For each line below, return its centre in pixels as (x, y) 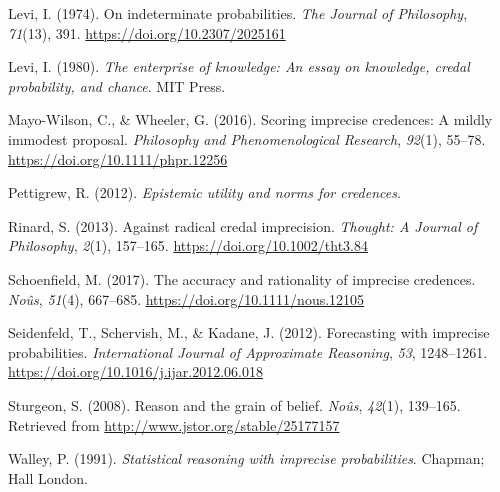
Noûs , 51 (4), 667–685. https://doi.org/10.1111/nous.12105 (186, 298)
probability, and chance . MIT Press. (117, 85)
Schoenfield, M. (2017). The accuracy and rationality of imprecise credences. (242, 278)
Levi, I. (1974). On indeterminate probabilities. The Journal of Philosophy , (238, 13)
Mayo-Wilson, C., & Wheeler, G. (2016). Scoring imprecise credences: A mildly (250, 119)
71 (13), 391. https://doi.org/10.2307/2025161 (147, 32)
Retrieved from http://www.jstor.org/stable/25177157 (174, 424)
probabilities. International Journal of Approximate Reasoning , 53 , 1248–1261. (248, 351)
